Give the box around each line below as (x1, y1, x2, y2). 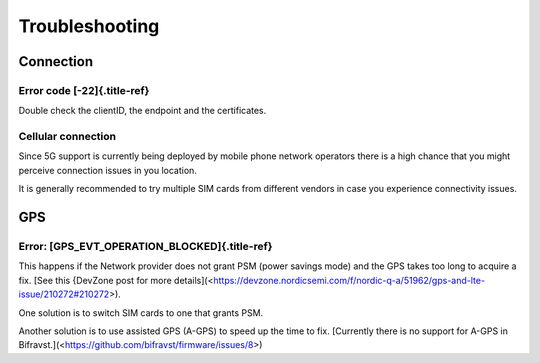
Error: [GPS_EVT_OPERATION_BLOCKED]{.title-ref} (18, 240, 273, 254)
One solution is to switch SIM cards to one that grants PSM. (18, 306, 264, 319)
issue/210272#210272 (18, 288, 110, 300)
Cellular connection (18, 130, 117, 144)
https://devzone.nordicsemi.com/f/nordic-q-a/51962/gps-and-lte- (213, 274, 485, 286)
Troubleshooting (18, 15, 160, 37)
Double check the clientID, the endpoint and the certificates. (18, 105, 267, 117)
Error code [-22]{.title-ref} (18, 83, 150, 97)
